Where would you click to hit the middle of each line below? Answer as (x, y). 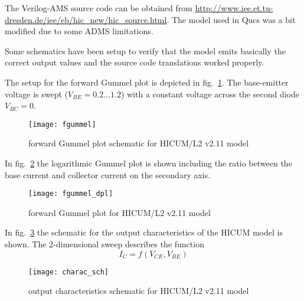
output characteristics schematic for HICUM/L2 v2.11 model (139, 291)
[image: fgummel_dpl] (71, 194)
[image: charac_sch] (69, 272)
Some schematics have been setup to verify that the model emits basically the (145, 50)
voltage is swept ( (37, 94)
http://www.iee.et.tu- (234, 8)
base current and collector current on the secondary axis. (108, 174)
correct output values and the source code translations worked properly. (135, 62)
